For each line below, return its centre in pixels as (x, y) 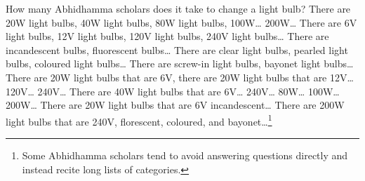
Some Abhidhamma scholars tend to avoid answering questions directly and (185, 155)
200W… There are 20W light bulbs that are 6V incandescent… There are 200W (175, 105)
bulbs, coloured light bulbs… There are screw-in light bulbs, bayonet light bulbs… (180, 63)
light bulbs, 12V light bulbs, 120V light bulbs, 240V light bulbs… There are (167, 36)
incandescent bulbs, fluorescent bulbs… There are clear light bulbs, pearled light (177, 49)
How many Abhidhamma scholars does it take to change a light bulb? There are (178, 8)
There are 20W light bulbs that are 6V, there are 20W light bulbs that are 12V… (180, 77)
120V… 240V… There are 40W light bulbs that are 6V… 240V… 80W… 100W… (173, 91)
